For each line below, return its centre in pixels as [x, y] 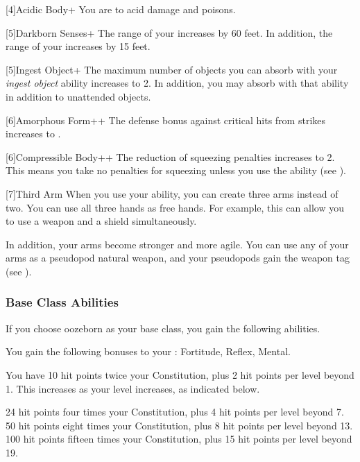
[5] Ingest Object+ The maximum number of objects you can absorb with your [172, 69]
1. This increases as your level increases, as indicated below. [133, 388]
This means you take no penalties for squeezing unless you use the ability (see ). [176, 170]
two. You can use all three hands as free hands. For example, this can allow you [175, 207]
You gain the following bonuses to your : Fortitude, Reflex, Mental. [148, 351]
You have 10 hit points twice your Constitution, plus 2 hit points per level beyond [180, 374]
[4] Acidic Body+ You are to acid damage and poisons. [121, 9]
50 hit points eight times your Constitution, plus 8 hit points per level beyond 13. [179, 425]
